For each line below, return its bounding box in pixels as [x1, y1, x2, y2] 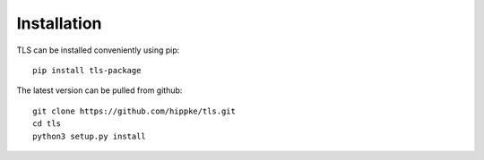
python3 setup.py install [32, 131, 147, 141]
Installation [16, 13, 102, 33]
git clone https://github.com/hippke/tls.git [32, 105, 237, 116]
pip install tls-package [32, 65, 142, 75]
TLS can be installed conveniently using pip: [16, 45, 180, 55]
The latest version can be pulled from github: [16, 85, 183, 96]
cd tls [32, 119, 62, 129]
